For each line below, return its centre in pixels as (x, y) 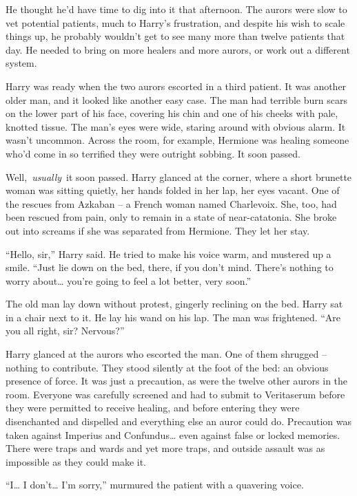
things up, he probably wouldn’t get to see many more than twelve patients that (175, 36)
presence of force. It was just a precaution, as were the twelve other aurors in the (177, 381)
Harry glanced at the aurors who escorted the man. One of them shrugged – (166, 354)
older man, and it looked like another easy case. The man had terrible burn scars (176, 99)
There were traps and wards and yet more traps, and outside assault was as (165, 448)
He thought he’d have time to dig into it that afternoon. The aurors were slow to (176, 9)
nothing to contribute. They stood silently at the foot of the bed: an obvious (167, 367)
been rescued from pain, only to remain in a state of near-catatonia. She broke (171, 217)
